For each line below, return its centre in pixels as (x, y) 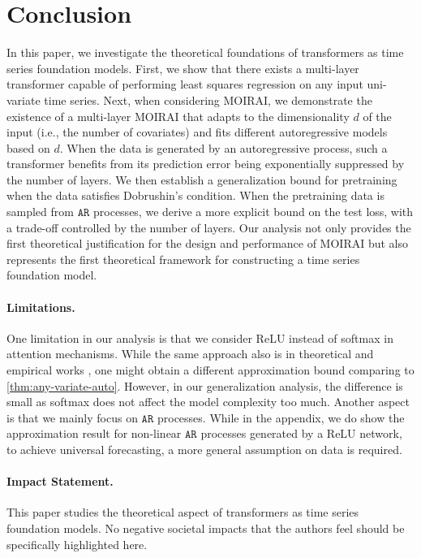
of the (377, 116)
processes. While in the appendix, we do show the (281, 417)
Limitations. (41, 307)
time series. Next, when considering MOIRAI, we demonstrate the (208, 99)
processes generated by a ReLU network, (301, 433)
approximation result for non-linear (94, 433)
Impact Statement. (60, 481)
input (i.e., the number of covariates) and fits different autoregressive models (197, 132)
